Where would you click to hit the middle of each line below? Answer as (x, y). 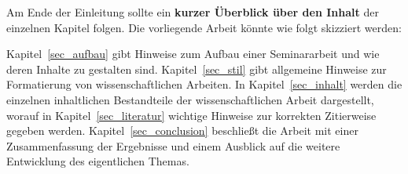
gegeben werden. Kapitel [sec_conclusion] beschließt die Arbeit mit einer (182, 130)
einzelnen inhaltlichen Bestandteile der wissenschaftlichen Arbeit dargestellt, (190, 99)
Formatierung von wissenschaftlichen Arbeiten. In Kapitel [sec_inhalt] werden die (204, 84)
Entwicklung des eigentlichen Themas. (98, 161)
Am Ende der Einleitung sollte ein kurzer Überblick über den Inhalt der (193, 12)
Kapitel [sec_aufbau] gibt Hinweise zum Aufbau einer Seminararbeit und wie (193, 54)
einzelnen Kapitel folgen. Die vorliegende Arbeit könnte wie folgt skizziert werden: (204, 27)
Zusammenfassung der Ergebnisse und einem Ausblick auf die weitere (173, 145)
